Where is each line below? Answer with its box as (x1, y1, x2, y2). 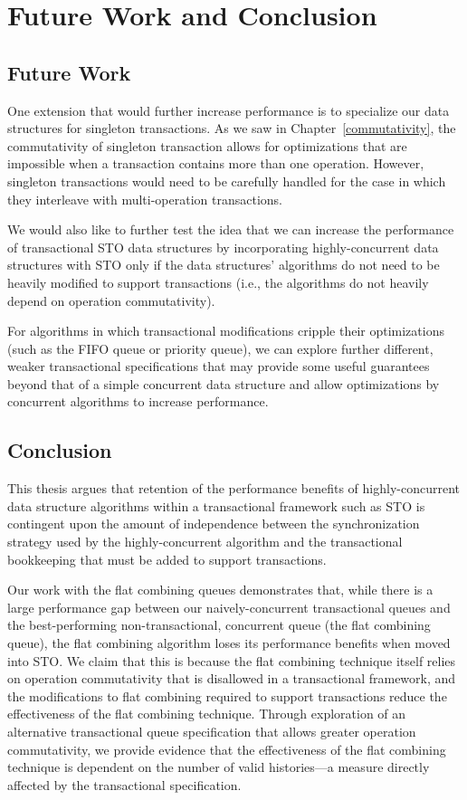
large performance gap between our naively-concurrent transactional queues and (7, 597, 451, 616)
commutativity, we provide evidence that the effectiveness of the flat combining (7, 739, 446, 758)
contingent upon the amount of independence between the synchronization (7, 514, 420, 533)
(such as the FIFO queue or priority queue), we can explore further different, (7, 338, 434, 357)
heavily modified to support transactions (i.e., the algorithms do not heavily (7, 272, 429, 291)
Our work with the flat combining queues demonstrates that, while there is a (7, 580, 434, 599)
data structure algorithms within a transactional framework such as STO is (7, 496, 425, 515)
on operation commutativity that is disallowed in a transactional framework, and (7, 669, 456, 688)
